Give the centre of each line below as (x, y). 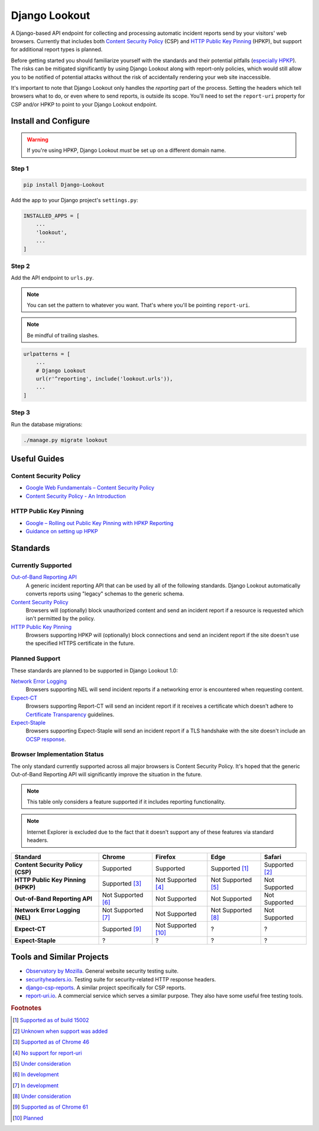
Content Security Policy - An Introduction (76, 496)
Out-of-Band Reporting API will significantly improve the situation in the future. (107, 774)
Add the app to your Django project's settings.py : (74, 200)
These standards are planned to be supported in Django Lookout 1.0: (95, 670)
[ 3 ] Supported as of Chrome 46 (51, 1042)
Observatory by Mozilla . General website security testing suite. (102, 971)
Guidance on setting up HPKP (62, 532)
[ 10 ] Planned (28, 1118)
